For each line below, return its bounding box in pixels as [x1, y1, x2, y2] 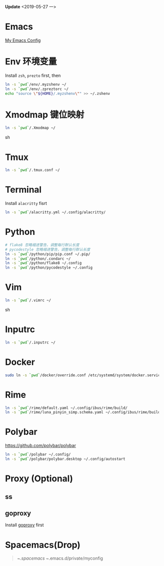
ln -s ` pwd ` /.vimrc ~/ [5, 298, 51, 303]
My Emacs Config [5, 37, 41, 43]
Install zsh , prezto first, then [5, 72, 61, 78]
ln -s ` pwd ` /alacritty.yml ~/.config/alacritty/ [5, 210, 106, 215]
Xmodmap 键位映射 [5, 109, 84, 120]
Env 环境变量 [5, 56, 57, 67]
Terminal [5, 184, 42, 195]
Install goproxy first [5, 522, 44, 528]
